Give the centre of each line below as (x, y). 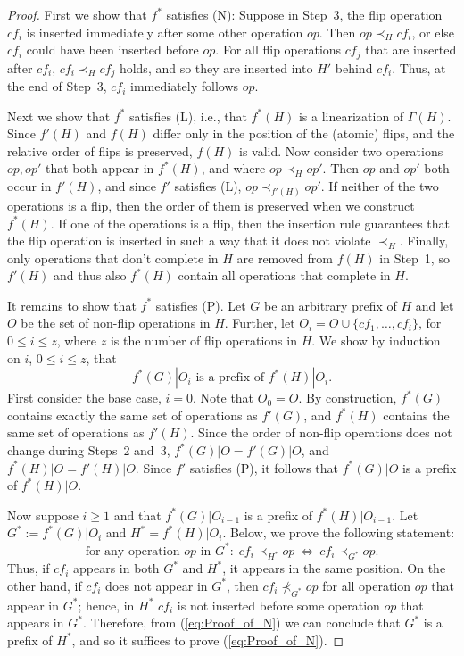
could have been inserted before (112, 50)
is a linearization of (351, 116)
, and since (127, 186)
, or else (433, 32)
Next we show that (59, 116)
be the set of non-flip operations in (116, 323)
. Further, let (260, 323)
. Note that (224, 398)
